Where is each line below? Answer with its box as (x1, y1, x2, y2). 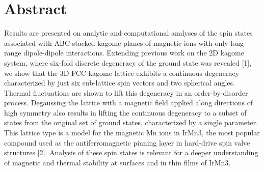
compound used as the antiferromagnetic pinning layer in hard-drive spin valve (4, 137, 250, 148)
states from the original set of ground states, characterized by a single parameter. (4, 117, 258, 128)
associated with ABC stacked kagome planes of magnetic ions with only (4, 37, 228, 48)
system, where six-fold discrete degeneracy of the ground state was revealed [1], (4, 57, 252, 68)
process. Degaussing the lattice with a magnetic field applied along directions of (4, 97, 253, 108)
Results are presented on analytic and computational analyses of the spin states (4, 27, 253, 38)
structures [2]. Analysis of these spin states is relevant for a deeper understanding (4, 147, 258, 158)
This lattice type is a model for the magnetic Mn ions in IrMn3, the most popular (4, 127, 260, 138)
